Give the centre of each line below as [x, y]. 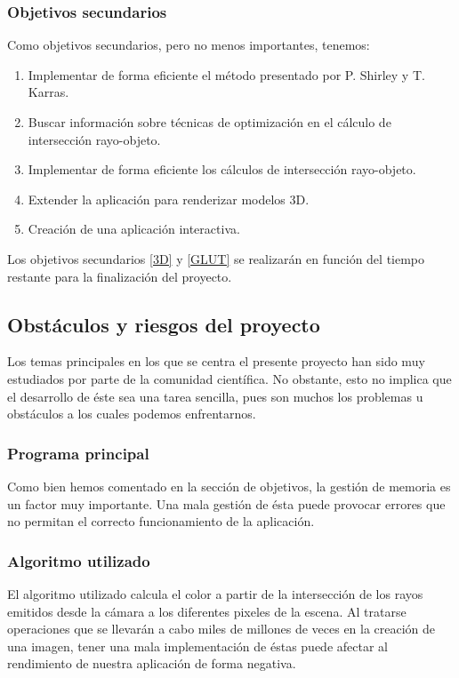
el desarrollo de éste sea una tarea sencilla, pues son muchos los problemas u [215, 396]
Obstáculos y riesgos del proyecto [164, 324]
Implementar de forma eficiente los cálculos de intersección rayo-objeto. [222, 169]
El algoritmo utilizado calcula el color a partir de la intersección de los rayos [215, 593]
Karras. [48, 92]
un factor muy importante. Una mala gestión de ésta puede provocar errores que [226, 503]
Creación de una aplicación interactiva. [134, 229]
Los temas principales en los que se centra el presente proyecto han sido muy [216, 361]
